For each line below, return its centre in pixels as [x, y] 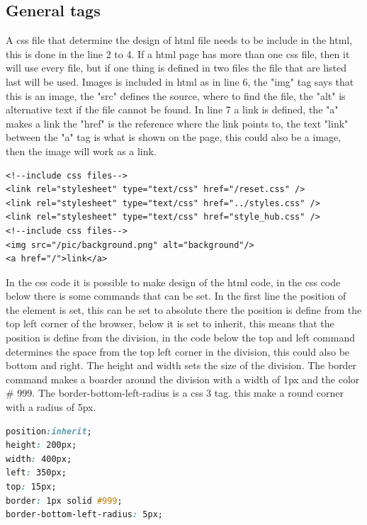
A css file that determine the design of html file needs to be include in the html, [179, 40]
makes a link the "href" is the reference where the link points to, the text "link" [177, 123]
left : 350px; [36, 473]
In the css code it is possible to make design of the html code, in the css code [173, 282]
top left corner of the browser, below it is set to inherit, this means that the [170, 323]
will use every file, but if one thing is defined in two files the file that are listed [176, 68]
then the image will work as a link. [81, 151]
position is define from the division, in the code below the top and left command [181, 338]
